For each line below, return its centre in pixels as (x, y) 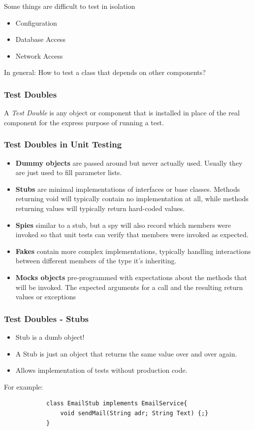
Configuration (36, 22)
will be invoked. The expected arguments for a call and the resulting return (129, 287)
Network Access (39, 55)
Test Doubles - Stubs (47, 318)
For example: (24, 386)
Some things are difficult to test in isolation (70, 6)
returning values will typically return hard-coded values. (100, 208)
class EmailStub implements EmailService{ (117, 404)
